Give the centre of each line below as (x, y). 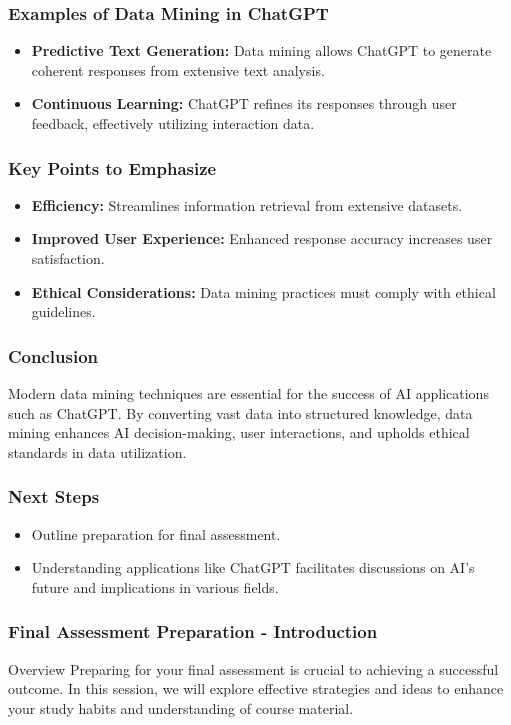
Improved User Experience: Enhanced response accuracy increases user (262, 238)
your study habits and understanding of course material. (181, 707)
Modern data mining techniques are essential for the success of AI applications (248, 393)
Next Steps (54, 496)
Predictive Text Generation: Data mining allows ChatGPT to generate (261, 50)
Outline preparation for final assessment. (156, 533)
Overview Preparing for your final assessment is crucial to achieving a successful (253, 668)
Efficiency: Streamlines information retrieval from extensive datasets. (247, 204)
